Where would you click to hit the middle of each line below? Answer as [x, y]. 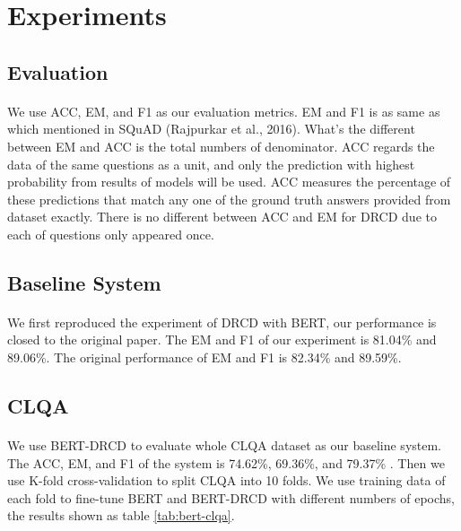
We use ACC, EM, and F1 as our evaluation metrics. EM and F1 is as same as [224, 111]
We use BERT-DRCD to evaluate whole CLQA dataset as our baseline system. [225, 445]
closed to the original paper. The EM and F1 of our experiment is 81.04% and [222, 339]
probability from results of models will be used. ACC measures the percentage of [229, 182]
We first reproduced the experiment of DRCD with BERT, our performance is [222, 322]
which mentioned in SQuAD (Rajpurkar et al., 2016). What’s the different [211, 129]
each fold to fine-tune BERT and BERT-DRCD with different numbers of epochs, [231, 497]
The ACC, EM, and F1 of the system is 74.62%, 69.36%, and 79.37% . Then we [226, 462]
